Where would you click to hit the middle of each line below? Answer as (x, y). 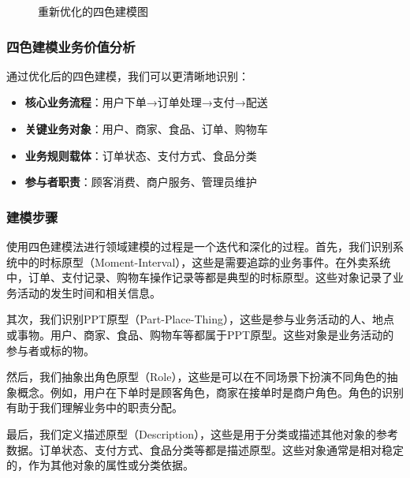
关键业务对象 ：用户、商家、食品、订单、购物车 (146, 129)
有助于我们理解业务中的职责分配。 (95, 407)
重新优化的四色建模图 (93, 11)
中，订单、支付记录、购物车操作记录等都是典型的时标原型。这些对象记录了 (199, 277)
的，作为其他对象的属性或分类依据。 (100, 465)
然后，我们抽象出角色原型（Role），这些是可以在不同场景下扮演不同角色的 (197, 377)
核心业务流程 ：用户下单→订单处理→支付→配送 (146, 102)
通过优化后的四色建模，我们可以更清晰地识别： (128, 75)
